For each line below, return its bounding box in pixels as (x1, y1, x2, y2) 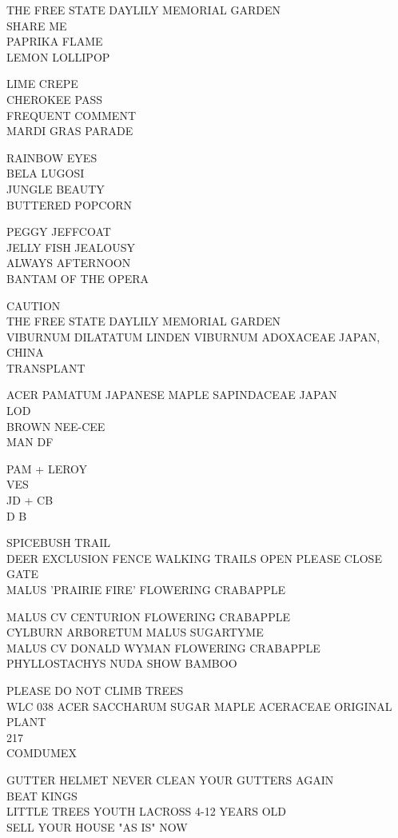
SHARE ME (6, 17, 67, 34)
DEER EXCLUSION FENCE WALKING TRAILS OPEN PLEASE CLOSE (6, 549, 382, 566)
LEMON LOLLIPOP (6, 48, 110, 65)
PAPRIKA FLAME (6, 33, 103, 50)
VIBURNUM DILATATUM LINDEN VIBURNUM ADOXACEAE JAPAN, (6, 328, 380, 345)
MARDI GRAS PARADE (6, 122, 133, 139)
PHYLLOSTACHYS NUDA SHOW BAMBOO (6, 655, 237, 672)
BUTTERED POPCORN (6, 196, 133, 213)
